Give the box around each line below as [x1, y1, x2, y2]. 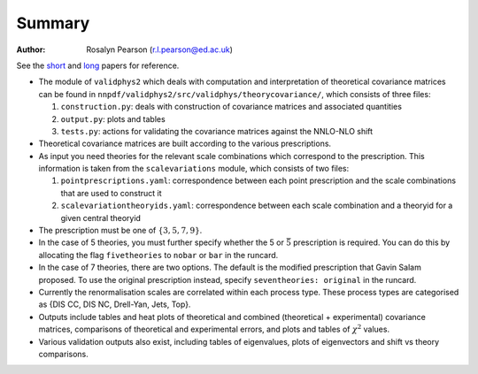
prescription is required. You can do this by [293, 237, 451, 248]
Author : [16, 44, 46, 55]
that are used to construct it [60, 187, 163, 198]
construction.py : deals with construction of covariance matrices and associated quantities [60, 102, 403, 112]
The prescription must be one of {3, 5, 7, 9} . [38, 225, 203, 236]
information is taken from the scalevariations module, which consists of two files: [38, 164, 350, 174]
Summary [16, 13, 90, 33]
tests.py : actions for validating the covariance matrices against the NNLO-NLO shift [60, 126, 374, 136]
